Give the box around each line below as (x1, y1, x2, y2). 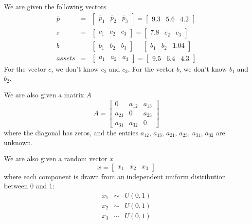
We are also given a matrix (4, 89, 84, 99)
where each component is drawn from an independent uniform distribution (4, 171, 226, 181)
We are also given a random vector (4, 153, 108, 164)
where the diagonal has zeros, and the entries (4, 127, 139, 137)
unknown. (4, 137, 33, 147)
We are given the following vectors (4, 1, 107, 11)
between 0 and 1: (4, 181, 54, 191)
